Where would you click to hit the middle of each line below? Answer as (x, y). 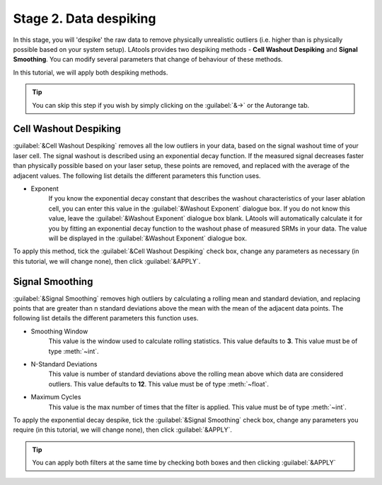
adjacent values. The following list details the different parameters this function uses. (137, 175)
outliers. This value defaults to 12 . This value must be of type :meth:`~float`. (158, 384)
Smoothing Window (59, 331)
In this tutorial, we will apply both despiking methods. (91, 72)
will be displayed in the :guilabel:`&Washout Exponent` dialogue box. (148, 238)
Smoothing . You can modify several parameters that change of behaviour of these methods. (148, 60)
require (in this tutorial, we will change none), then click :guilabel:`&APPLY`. (123, 430)
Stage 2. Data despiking (85, 18)
